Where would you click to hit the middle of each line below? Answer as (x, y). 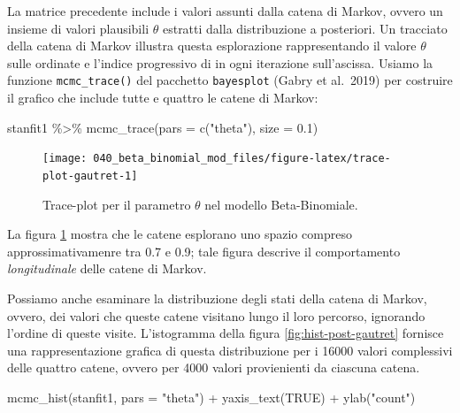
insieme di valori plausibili (78, 28)
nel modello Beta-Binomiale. (281, 204)
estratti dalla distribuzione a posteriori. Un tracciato (305, 28)
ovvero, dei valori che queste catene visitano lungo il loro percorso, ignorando (216, 315)
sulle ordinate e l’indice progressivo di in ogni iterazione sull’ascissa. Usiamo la (220, 62)
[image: (65, 159)
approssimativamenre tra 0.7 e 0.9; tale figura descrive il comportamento (204, 251)
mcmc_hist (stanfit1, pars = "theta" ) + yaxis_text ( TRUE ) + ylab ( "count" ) (211, 397)
